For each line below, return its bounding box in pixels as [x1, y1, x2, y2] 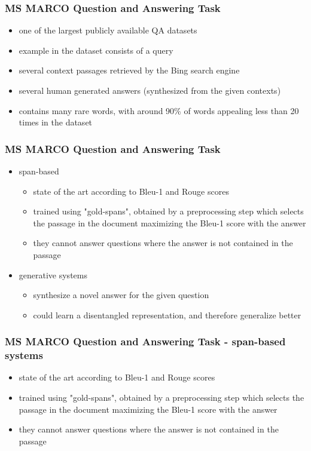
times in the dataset [19, 116, 93, 128]
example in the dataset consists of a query [19, 44, 173, 56]
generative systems [19, 268, 87, 281]
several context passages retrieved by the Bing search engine [19, 64, 240, 76]
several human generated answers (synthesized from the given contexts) [19, 84, 281, 96]
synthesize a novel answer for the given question [33, 289, 209, 301]
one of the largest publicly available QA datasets [19, 24, 197, 36]
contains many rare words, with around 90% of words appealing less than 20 [19, 104, 299, 116]
